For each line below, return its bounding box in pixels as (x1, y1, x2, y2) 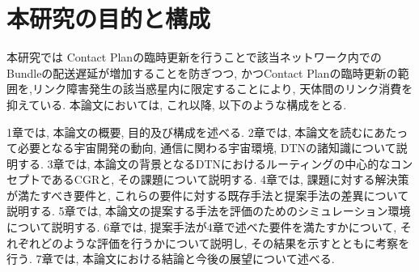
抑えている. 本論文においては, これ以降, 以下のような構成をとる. (6, 96, 347, 113)
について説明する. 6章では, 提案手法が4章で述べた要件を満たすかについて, (6, 219, 397, 236)
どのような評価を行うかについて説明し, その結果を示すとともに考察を (40, 234, 410, 251)
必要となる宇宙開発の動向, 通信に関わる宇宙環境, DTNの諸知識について (17, 139, 396, 156)
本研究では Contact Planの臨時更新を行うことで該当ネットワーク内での (6, 49, 382, 66)
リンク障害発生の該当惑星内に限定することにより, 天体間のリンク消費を (32, 80, 413, 97)
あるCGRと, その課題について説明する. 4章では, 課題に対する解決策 (51, 171, 409, 188)
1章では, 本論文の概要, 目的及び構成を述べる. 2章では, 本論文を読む (6, 123, 363, 140)
